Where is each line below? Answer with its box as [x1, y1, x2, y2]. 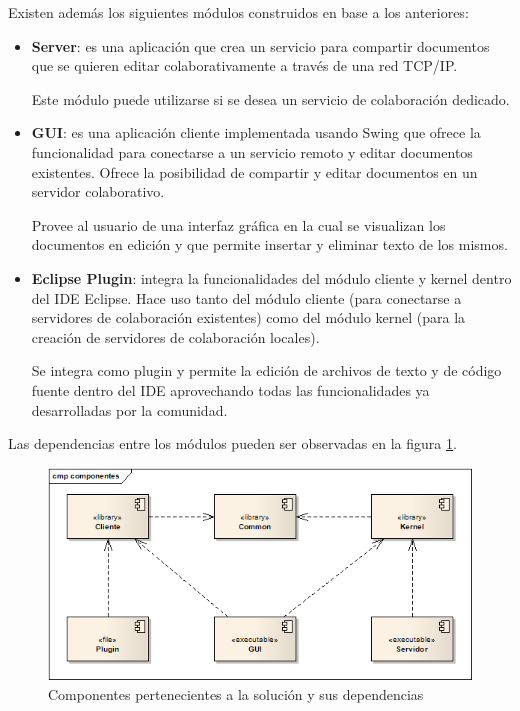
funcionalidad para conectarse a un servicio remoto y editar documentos [31, 141, 473, 162]
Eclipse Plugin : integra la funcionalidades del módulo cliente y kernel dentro [31, 267, 512, 288]
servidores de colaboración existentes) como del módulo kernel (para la [31, 307, 466, 328]
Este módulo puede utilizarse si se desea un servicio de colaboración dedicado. [31, 88, 510, 109]
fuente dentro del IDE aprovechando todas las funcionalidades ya [31, 379, 430, 400]
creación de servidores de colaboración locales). [31, 326, 320, 347]
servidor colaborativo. [31, 181, 165, 202]
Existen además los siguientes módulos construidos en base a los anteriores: [8, 2, 469, 22]
